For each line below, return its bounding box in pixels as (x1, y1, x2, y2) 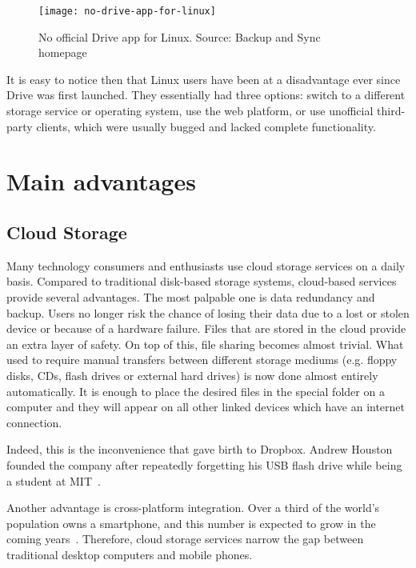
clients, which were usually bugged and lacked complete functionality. (36, 118, 376, 134)
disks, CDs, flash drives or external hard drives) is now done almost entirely (6, 366, 378, 383)
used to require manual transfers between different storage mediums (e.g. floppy (6, 351, 398, 368)
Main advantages (6, 165, 196, 198)
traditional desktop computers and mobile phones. (6, 546, 253, 562)
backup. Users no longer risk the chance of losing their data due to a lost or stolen (6, 304, 410, 321)
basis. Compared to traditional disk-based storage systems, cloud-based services (6, 273, 397, 290)
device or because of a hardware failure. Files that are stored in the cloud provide (6, 320, 406, 337)
